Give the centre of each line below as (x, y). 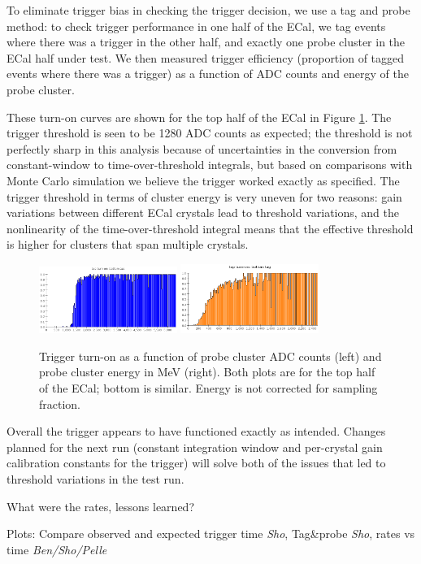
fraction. (60, 403)
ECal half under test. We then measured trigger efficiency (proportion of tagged (206, 57)
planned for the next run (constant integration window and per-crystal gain (195, 447)
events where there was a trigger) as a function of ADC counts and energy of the (208, 74)
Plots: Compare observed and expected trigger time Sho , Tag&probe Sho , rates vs (211, 534)
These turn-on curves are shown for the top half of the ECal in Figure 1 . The (199, 117)
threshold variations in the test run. (95, 478)
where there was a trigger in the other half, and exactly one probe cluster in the (206, 42)
